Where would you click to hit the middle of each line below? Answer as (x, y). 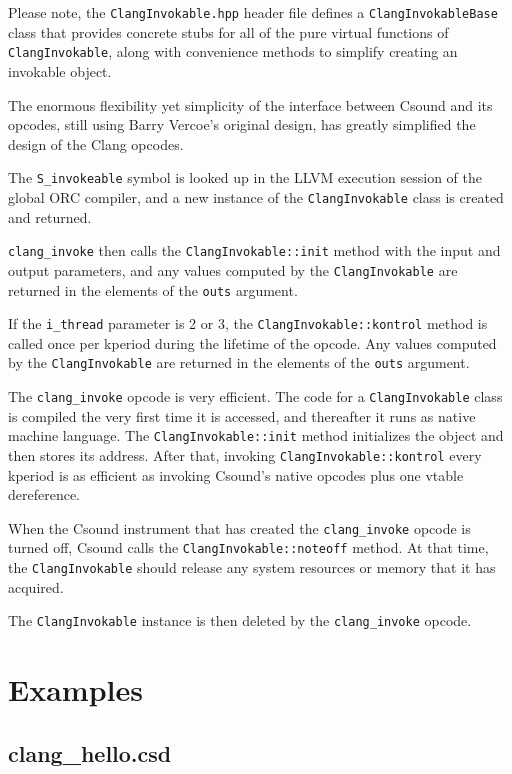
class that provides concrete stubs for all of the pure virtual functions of (228, 31)
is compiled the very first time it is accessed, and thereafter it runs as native (242, 415)
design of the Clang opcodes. (96, 143)
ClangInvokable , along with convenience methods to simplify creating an (233, 51)
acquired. (36, 586)
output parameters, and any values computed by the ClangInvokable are (233, 269)
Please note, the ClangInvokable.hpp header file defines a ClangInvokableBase (253, 12)
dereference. (44, 494)
